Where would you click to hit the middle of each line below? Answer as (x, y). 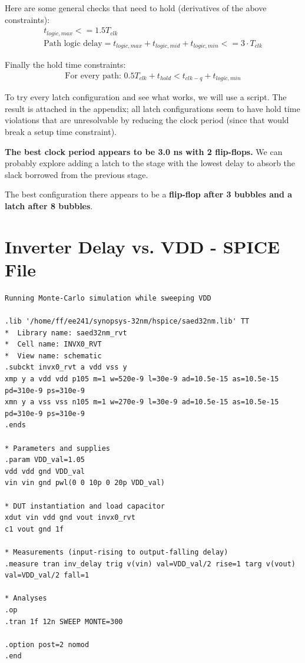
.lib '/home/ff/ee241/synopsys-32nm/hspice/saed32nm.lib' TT (127, 321)
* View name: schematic (53, 356)
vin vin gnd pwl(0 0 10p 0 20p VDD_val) (85, 483)
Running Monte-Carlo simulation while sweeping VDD (108, 298)
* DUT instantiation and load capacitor (85, 506)
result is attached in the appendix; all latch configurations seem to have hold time (152, 108)
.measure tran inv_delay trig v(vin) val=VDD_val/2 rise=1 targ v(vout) (150, 564)
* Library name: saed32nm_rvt (66, 333)
